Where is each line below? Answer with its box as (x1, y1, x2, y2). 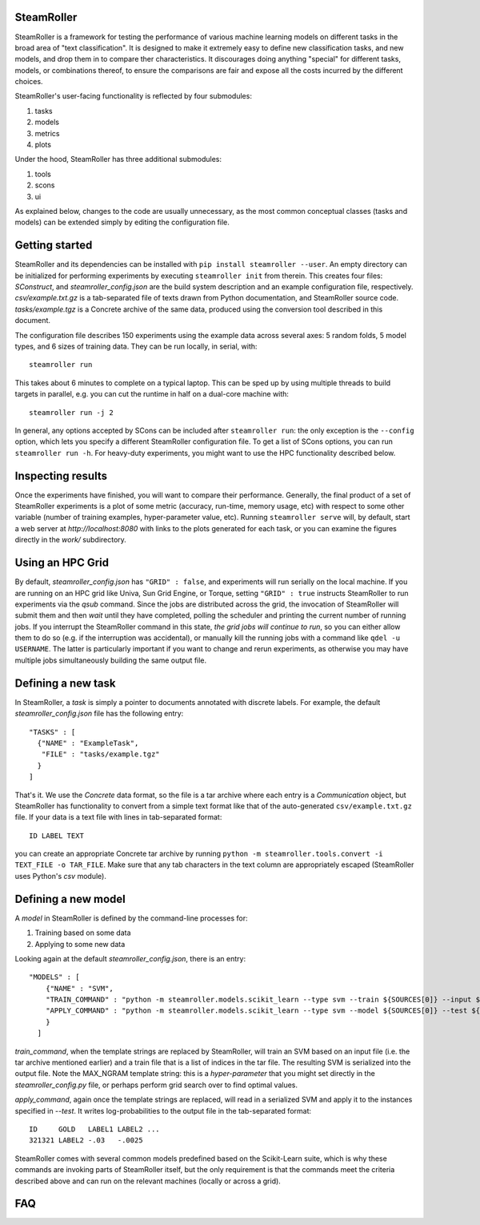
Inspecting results (14, 469, 108, 482)
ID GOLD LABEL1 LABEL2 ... (29, 1125, 160, 1134)
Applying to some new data (34, 939, 126, 949)
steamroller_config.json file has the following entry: (14, 709, 184, 719)
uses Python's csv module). (14, 871, 107, 880)
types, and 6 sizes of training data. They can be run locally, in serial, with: (14, 341, 258, 352)
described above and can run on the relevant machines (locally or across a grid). (14, 1176, 282, 1186)
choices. (14, 77, 43, 87)
